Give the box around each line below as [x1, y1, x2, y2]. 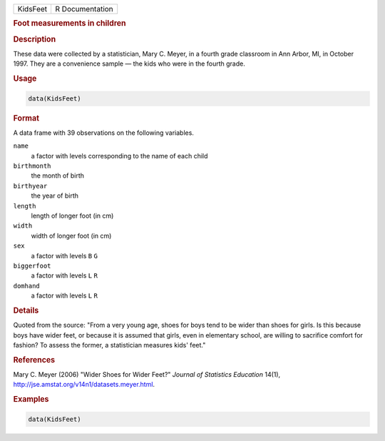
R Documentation [55, 4, 113, 14]
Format [13, 113, 39, 123]
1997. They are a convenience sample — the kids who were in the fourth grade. [13, 59, 245, 68]
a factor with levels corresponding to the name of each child [31, 151, 208, 160]
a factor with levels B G [31, 251, 98, 260]
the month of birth [31, 171, 85, 180]
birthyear [13, 182, 48, 190]
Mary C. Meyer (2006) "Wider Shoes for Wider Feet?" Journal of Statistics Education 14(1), [13, 370, 281, 378]
